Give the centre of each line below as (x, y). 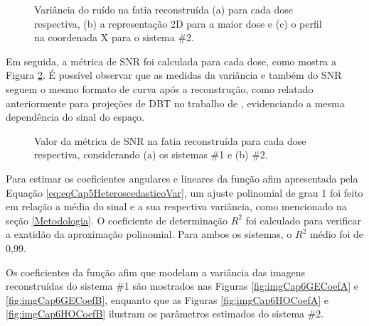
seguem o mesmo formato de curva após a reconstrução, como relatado (160, 88)
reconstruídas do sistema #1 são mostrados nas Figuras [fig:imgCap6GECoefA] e (182, 286)
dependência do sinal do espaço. (75, 117)
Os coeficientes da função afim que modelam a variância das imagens (156, 272)
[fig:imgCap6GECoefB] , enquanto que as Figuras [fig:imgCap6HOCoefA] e (167, 299)
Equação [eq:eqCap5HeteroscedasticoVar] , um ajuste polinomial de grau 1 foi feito (184, 192)
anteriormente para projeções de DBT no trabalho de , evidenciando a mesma (175, 103)
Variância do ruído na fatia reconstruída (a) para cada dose (164, 9)
